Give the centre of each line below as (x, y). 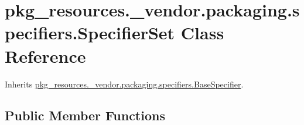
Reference (45, 55)
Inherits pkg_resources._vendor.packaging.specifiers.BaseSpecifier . (124, 84)
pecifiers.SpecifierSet (90, 33)
